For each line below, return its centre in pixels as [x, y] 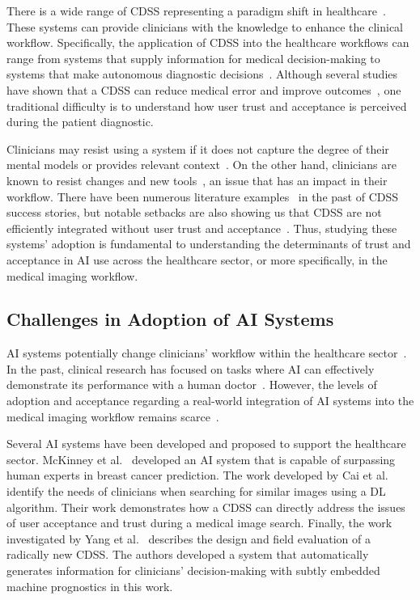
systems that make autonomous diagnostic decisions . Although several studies [202, 74]
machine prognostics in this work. [90, 586]
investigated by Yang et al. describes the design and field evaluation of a [189, 538]
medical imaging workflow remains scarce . [113, 416]
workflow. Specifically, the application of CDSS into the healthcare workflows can [208, 42]
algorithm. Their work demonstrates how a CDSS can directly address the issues [206, 507]
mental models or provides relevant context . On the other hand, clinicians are [202, 165]
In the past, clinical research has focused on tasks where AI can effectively [191, 368]
